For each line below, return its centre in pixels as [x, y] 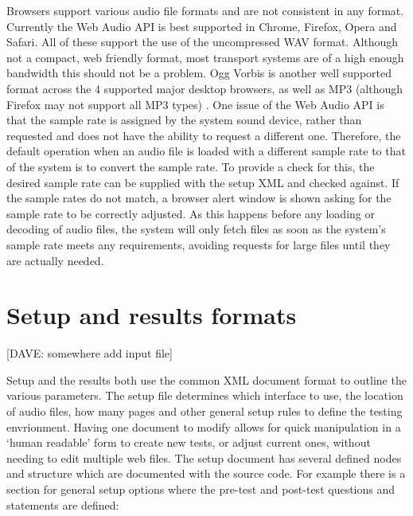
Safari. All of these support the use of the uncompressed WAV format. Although [203, 42]
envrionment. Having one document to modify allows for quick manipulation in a [204, 426]
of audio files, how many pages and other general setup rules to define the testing [205, 411]
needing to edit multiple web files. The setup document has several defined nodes [204, 457]
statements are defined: [63, 504]
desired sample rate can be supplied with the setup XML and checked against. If [203, 182]
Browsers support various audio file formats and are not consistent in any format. [205, 10]
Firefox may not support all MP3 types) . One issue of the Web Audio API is [195, 104]
